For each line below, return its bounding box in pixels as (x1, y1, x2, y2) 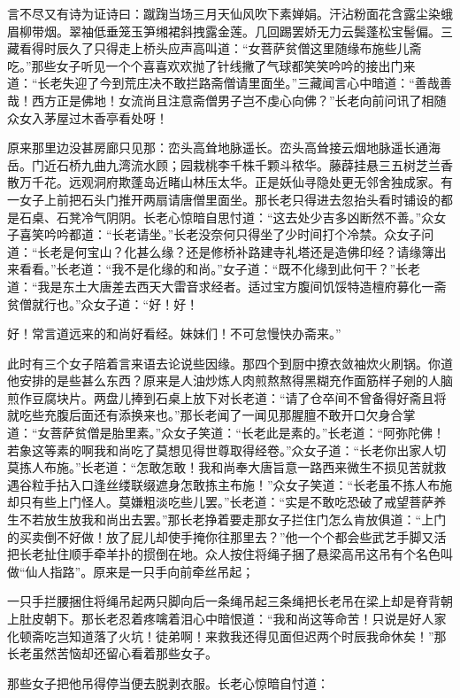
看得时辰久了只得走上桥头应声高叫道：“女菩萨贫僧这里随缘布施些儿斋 (19, 39, 422, 58)
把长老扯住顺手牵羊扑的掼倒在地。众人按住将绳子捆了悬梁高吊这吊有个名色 (7, 545, 441, 563)
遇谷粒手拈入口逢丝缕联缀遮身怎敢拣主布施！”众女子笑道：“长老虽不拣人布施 (7, 475, 453, 493)
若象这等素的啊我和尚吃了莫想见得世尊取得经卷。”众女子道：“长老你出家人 (7, 440, 434, 459)
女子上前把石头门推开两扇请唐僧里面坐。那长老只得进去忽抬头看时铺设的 (19, 190, 441, 208)
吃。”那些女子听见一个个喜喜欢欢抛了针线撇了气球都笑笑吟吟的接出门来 (7, 56, 416, 74)
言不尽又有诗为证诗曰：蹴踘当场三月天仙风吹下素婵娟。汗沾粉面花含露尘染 (7, 4, 441, 22)
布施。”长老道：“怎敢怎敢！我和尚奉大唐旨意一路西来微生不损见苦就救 (43, 458, 447, 477)
